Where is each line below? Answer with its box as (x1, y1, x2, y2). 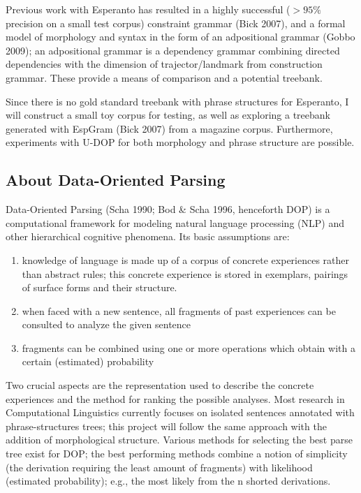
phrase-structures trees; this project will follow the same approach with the (6, 418, 327, 433)
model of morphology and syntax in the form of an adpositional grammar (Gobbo (6, 29, 355, 44)
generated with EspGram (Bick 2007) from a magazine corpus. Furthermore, (6, 121, 333, 135)
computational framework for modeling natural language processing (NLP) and (6, 215, 344, 230)
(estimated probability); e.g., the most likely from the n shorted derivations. (6, 473, 331, 488)
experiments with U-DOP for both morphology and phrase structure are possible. (6, 135, 355, 149)
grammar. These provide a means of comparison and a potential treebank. (6, 70, 323, 84)
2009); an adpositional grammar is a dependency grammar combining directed (6, 43, 340, 57)
